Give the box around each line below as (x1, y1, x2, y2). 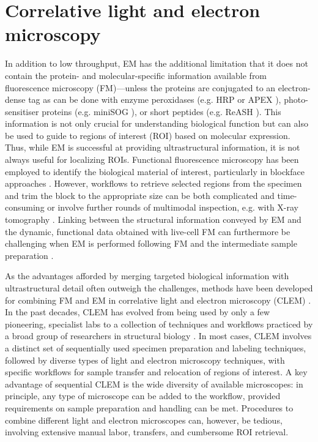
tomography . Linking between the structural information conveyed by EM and (5, 213, 301, 226)
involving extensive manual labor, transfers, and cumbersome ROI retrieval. (5, 425, 289, 438)
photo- (284, 93, 308, 106)
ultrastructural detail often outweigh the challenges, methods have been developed (5, 282, 313, 294)
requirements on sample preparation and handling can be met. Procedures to (5, 401, 294, 414)
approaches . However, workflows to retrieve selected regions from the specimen (5, 177, 302, 190)
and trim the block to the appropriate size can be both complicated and (5, 189, 275, 201)
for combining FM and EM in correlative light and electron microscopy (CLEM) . (5, 293, 311, 306)
